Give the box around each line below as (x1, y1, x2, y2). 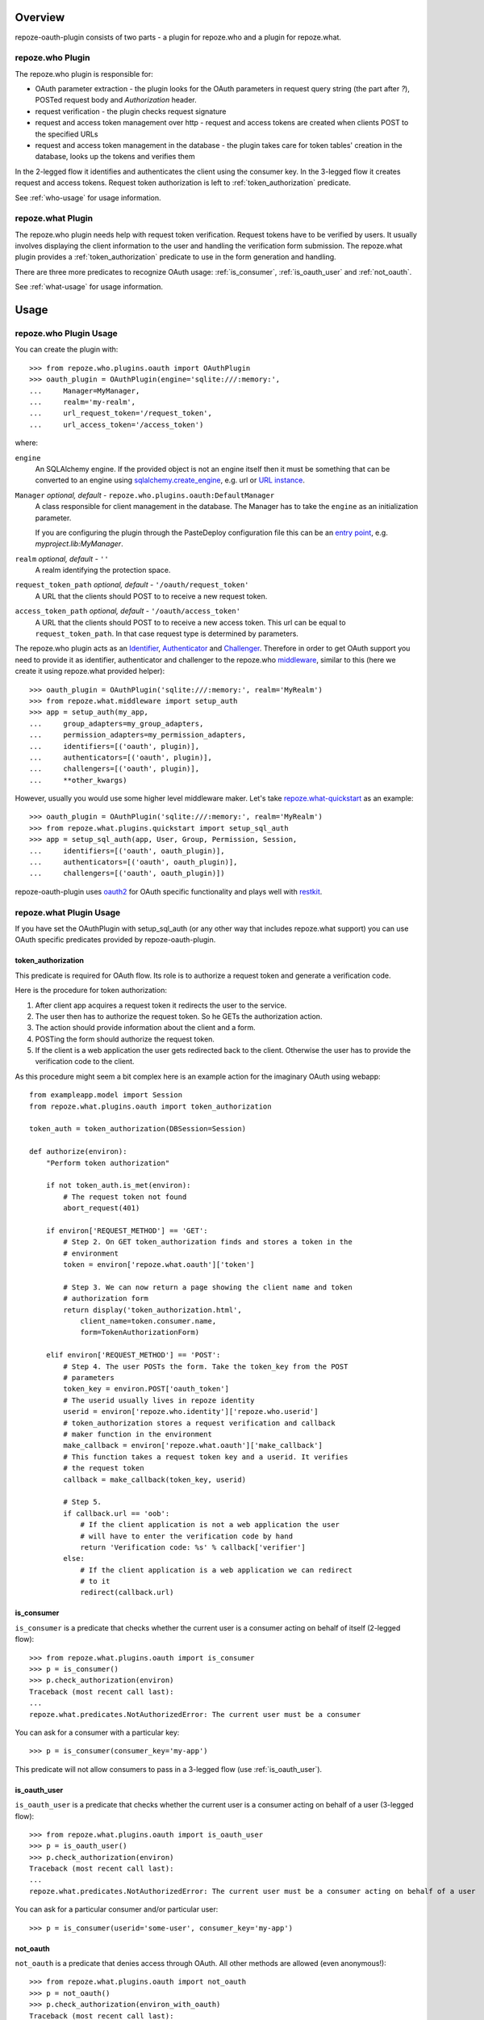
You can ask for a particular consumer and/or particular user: (15, 1904, 219, 1914)
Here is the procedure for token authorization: (15, 986, 167, 995)
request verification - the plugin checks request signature (35, 106, 227, 116)
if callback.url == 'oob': (63, 1509, 170, 1518)
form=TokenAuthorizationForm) (80, 1328, 200, 1337)
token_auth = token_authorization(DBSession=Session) (29, 1124, 246, 1134)
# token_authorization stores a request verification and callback (63, 1418, 336, 1428)
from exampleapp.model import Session (29, 1091, 183, 1100)
